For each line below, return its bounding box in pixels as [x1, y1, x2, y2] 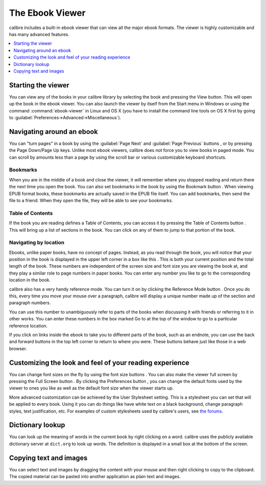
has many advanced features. [9, 31, 69, 37]
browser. [9, 346, 27, 351]
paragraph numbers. [9, 300, 51, 306]
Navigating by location [9, 239, 65, 246]
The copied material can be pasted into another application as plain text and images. [9, 474, 181, 480]
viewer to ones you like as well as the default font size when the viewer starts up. [9, 385, 174, 391]
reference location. [9, 323, 48, 329]
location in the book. [9, 277, 51, 283]
